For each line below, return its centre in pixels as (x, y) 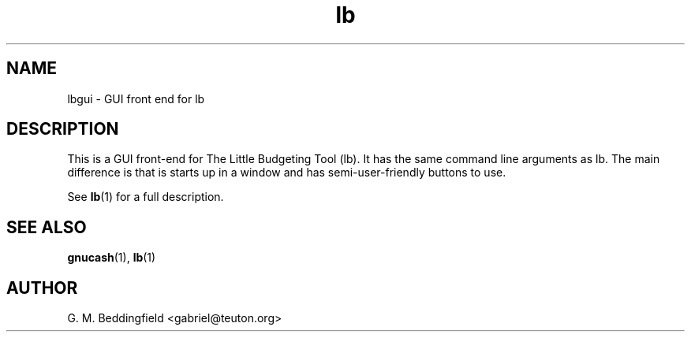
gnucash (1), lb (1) (112, 258)
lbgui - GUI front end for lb (136, 98)
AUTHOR (42, 288)
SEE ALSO (47, 227)
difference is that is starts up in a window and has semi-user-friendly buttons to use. (287, 173)
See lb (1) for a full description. (146, 197)
